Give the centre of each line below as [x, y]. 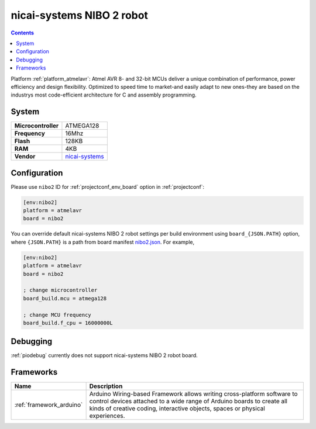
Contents [23, 33]
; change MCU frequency [57, 315]
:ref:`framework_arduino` [49, 405]
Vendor [25, 157]
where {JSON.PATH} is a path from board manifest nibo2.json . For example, [103, 242]
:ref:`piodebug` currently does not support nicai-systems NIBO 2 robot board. [104, 355]
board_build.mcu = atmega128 [65, 298]
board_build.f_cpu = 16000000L [68, 323]
